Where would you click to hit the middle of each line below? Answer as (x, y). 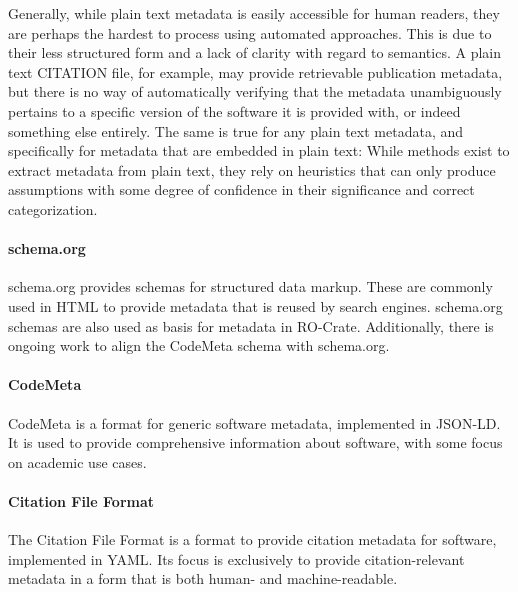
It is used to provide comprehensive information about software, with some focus (255, 442)
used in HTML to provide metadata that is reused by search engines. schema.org (255, 305)
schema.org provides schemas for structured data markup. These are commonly (250, 286)
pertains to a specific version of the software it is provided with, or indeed (234, 110)
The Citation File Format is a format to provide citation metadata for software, (252, 539)
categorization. (53, 208)
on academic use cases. (77, 461)
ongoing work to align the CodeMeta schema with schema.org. (199, 345)
